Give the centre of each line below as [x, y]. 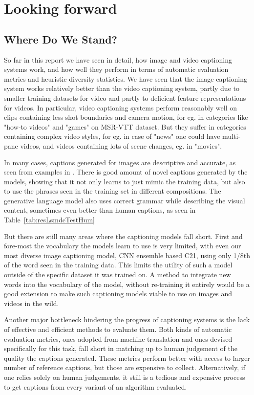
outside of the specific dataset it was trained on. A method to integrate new [117, 274]
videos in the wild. [32, 303]
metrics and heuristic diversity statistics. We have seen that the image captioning [126, 78]
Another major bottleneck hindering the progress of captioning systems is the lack [127, 319]
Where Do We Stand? [61, 39]
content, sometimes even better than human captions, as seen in [100, 210]
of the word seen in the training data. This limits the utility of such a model [118, 265]
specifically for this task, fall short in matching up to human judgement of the [121, 348]
